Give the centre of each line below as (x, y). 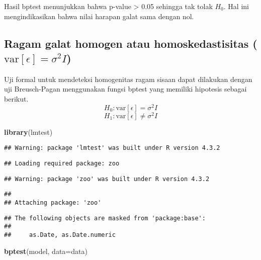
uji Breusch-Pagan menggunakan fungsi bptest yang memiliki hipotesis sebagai (125, 89)
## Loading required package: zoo (62, 163)
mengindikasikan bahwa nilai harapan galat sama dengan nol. (99, 16)
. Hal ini (236, 6)
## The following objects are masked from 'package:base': (105, 218)
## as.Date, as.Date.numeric (60, 235)
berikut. (16, 98)
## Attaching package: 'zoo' (53, 202)
